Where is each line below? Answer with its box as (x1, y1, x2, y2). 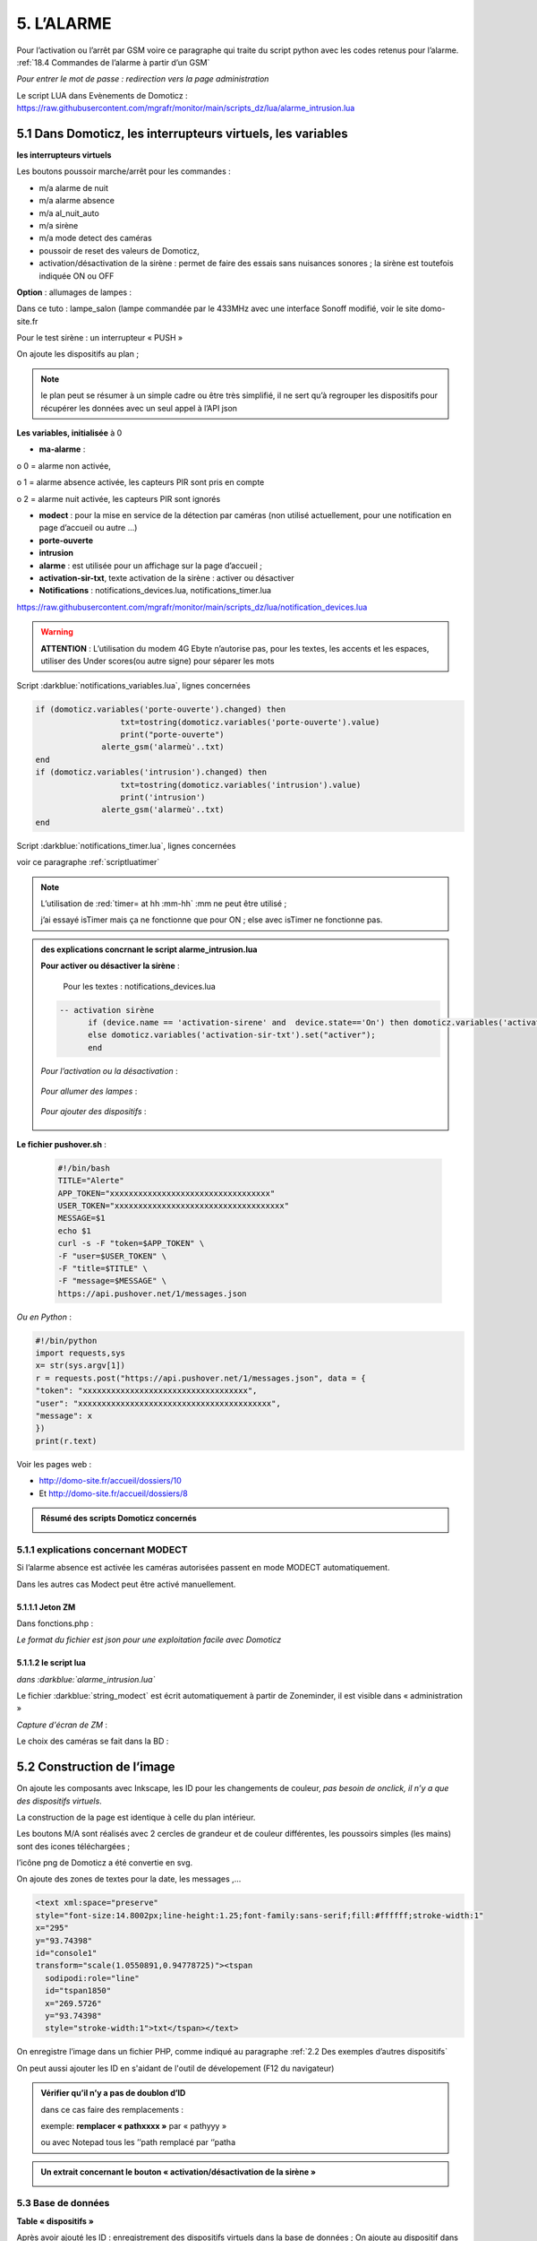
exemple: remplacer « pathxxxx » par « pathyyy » (40, 2120, 227, 2131)
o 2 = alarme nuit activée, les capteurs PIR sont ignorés (16, 493, 221, 504)
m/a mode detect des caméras (38, 233, 152, 244)
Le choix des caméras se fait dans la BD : (16, 1735, 169, 1747)
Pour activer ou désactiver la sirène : (40, 960, 181, 972)
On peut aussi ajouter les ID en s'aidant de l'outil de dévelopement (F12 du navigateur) (16, 2063, 335, 2073)
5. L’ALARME (16, 13, 112, 33)
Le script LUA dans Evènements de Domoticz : (16, 90, 188, 100)
